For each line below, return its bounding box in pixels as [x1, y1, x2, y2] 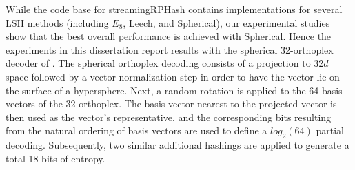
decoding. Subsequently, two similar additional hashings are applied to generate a [6, 138, 349, 152]
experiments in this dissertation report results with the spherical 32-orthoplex [6, 42, 334, 56]
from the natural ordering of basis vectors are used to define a [6, 123, 267, 138]
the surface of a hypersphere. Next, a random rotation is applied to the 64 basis [6, 83, 343, 97]
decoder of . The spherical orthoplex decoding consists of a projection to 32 [6, 56, 324, 70]
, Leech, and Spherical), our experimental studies [123, 15, 330, 30]
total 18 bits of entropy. [6, 151, 105, 165]
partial [316, 123, 344, 138]
